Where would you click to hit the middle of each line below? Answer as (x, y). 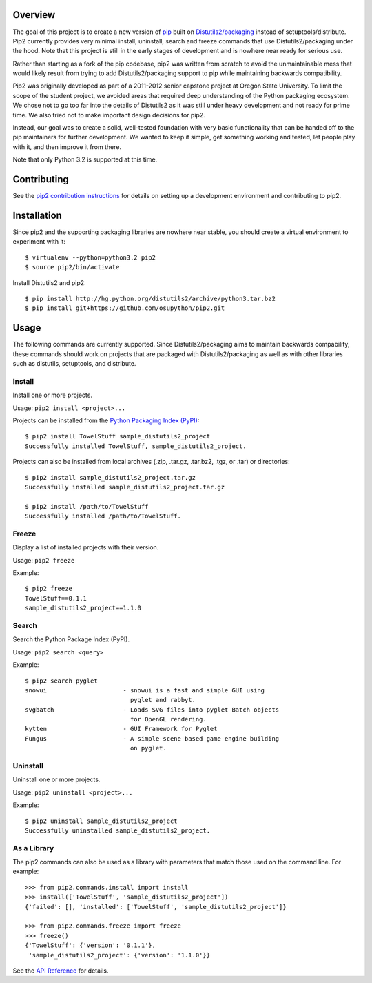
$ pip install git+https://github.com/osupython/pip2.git (125, 308)
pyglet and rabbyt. (163, 700)
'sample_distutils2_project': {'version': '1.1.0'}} (119, 955)
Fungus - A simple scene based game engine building (152, 738)
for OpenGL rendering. (168, 719)
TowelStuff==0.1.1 (56, 598)
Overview (34, 15)
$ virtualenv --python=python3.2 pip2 (91, 257)
